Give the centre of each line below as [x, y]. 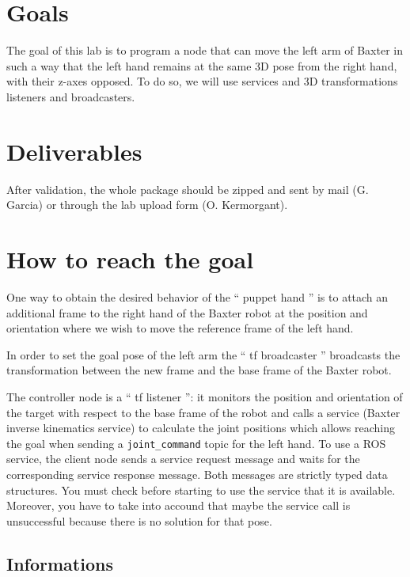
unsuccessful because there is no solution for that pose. [139, 520]
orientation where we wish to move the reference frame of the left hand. [180, 328]
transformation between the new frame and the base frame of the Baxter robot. [199, 370]
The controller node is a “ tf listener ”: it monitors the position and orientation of [205, 396]
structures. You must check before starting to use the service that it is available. [201, 490]
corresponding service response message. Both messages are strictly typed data [197, 474]
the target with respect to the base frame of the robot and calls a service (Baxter [203, 412]
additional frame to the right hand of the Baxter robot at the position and [187, 312]
